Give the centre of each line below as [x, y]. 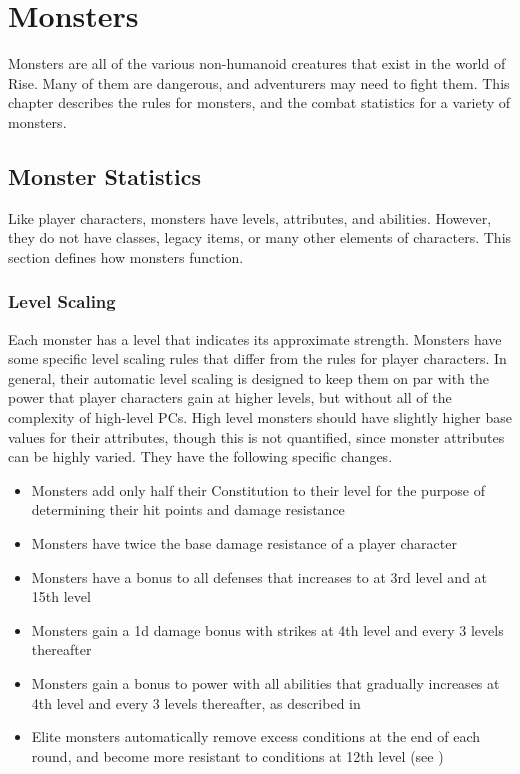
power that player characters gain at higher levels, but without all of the [230, 397]
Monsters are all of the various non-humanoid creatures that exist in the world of [257, 63]
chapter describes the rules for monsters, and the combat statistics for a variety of [259, 102]
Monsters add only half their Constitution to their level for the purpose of [258, 489]
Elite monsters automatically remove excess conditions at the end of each [256, 736]
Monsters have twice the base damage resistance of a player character [244, 543]
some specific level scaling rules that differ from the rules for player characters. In [257, 358]
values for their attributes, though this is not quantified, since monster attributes [256, 436]
